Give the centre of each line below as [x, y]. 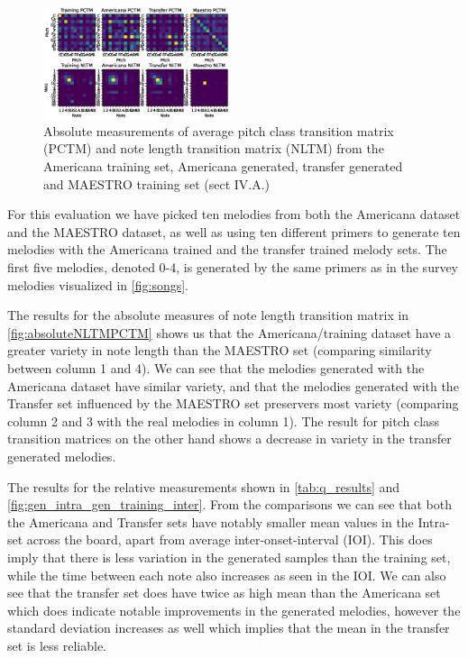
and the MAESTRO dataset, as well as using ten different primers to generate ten [234, 231]
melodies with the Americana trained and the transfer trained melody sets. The [227, 249]
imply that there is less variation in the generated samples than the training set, [229, 557]
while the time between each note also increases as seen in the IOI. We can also [227, 575]
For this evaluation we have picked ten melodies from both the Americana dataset [234, 214]
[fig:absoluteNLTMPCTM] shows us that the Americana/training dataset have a [229, 332]
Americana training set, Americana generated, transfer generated [223, 166]
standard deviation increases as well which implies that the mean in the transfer [229, 628]
